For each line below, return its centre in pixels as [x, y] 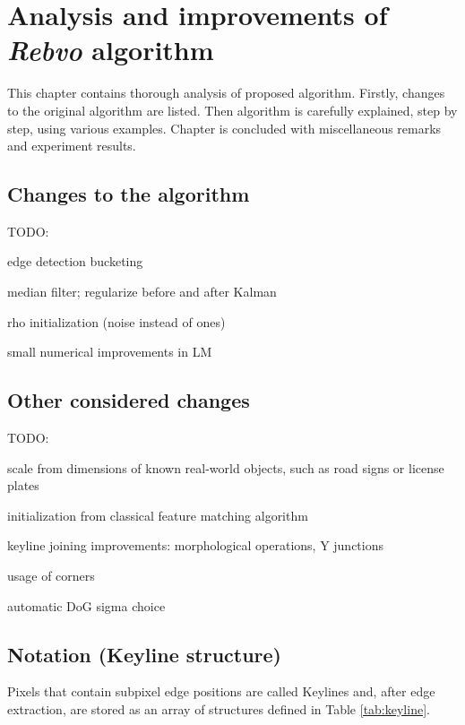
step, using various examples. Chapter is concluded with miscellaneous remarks [224, 128]
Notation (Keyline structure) [145, 654]
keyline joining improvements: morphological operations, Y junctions [195, 545]
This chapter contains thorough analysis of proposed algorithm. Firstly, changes [226, 93]
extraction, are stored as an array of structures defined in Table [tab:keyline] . [219, 709]
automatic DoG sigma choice [86, 605]
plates [23, 485]
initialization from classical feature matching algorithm [158, 515]
